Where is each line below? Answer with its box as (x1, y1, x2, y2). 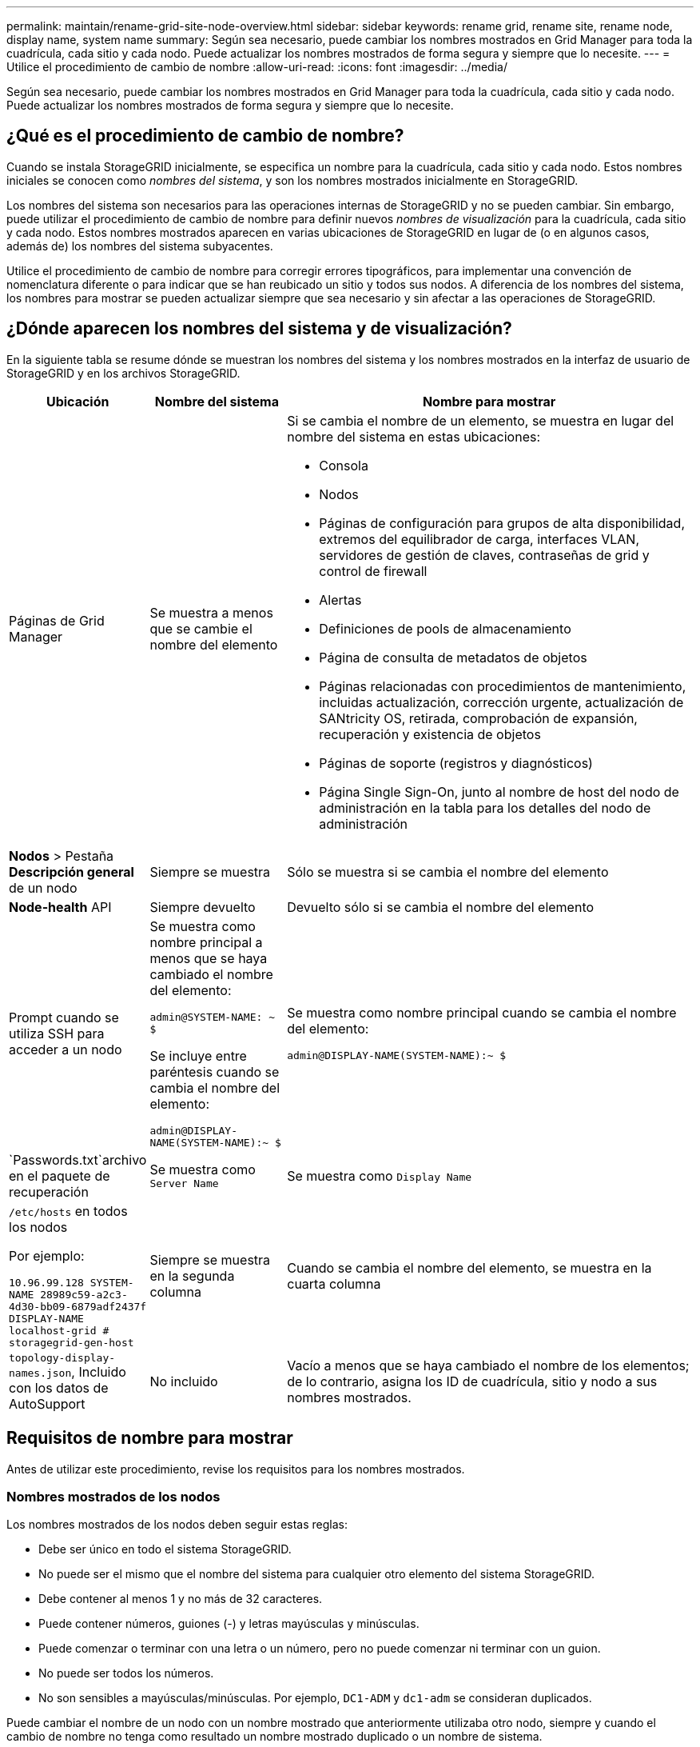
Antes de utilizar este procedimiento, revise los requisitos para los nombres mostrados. (6, 1461, 465, 1476)
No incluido (149, 1373, 218, 1390)
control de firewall (319, 562, 428, 579)
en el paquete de (9, 1167, 110, 1184)
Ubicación (46, 393, 109, 410)
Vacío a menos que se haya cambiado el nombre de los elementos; (287, 1357, 690, 1374)
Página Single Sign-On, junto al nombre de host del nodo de (319, 783, 679, 800)
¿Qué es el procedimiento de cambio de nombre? (6, 126, 404, 146)
